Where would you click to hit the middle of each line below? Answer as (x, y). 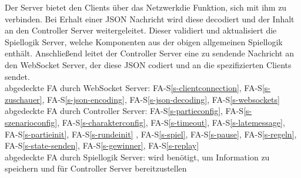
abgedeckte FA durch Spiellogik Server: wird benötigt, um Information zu (137, 157)
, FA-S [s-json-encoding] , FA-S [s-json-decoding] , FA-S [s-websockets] (161, 99)
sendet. (17, 76)
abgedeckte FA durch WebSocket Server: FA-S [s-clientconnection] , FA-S (133, 88)
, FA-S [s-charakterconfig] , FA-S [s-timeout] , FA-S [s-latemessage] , (171, 122)
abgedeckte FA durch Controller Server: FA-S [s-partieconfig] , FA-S (124, 111)
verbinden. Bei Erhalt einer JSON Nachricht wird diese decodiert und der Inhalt (150, 19)
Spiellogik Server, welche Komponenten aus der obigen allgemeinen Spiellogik (144, 41)
